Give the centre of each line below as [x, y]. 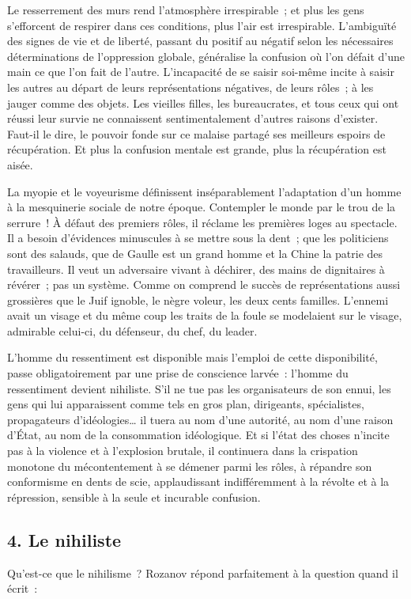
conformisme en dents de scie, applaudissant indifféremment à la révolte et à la [198, 481]
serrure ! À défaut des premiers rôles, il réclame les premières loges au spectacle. [202, 222]
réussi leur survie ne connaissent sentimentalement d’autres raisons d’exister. [193, 118]
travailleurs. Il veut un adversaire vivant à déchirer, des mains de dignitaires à [196, 269]
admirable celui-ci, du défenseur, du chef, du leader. [132, 330]
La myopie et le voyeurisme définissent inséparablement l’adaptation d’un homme [204, 191]
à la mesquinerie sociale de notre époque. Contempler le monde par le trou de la [202, 207]
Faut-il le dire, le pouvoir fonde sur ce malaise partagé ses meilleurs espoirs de [196, 133]
